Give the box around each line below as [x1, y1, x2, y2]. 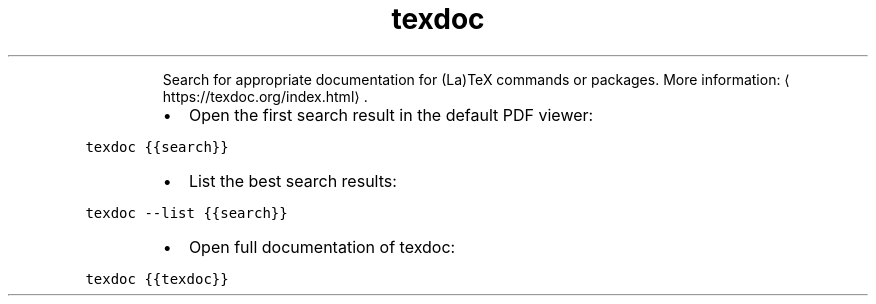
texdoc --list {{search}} [85, 204, 288, 221]
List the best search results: [188, 170, 397, 191]
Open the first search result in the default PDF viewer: [188, 104, 594, 125]
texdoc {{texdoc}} [85, 270, 229, 287]
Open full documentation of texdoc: [188, 236, 456, 257]
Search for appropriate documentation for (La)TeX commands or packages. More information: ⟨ [162, 70, 790, 88]
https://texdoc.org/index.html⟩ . [162, 87, 368, 105]
